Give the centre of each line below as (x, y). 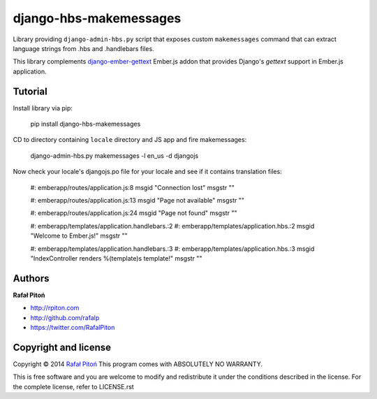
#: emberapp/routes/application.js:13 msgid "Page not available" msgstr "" (137, 200)
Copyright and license (62, 347)
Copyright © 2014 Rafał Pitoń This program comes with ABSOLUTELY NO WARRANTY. (138, 364)
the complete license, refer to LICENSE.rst (73, 386)
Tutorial (30, 91)
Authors (31, 278)
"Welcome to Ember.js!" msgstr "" (79, 236)
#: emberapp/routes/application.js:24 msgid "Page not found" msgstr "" (134, 213)
